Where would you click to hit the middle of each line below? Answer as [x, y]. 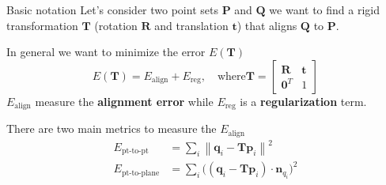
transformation [42, 25]
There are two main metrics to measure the [112, 128]
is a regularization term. [303, 101]
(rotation [116, 25]
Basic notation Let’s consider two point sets [112, 9]
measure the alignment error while [124, 101]
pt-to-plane [140, 173]
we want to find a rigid [324, 9]
